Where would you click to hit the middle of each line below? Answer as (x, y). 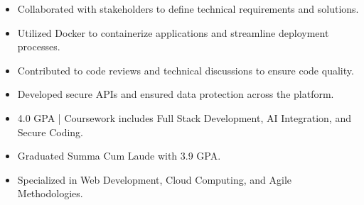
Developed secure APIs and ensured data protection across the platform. (176, 94)
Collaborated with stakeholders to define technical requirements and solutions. (188, 9)
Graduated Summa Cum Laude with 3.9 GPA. (119, 156)
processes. (39, 46)
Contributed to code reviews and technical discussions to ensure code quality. (186, 70)
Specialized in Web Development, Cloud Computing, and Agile (155, 179)
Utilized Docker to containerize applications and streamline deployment (173, 32)
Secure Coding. (50, 132)
